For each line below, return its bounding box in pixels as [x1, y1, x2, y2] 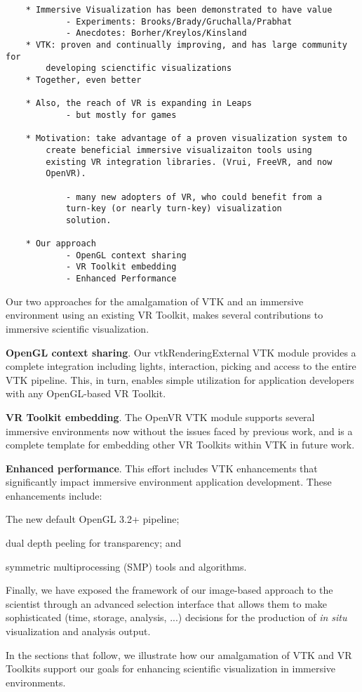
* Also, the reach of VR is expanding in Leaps [25, 98, 252, 109]
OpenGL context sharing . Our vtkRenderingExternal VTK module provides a [6, 345, 356, 359]
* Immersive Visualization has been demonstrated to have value [25, 5, 333, 15]
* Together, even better [25, 74, 142, 85]
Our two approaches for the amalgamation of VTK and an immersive [6, 293, 304, 308]
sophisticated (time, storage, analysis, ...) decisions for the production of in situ [6, 610, 347, 625]
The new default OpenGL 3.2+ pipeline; [6, 512, 180, 526]
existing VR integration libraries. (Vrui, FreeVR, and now [46, 157, 333, 167]
